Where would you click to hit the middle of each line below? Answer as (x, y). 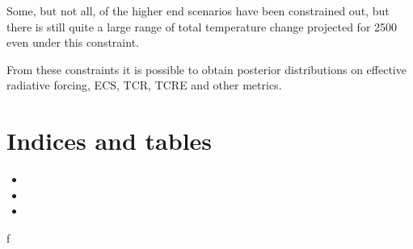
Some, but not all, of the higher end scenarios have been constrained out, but (198, 10)
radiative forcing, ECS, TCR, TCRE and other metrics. (144, 85)
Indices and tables (110, 141)
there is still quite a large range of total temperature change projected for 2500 (202, 26)
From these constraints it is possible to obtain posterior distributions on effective (206, 69)
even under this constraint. (73, 42)
